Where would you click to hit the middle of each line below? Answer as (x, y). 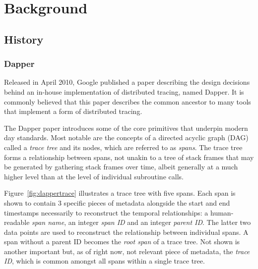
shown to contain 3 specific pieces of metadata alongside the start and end (117, 202)
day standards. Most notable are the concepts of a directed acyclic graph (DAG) (126, 137)
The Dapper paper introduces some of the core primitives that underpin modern (126, 128)
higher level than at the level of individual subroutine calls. (94, 176)
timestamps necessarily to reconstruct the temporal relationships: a (106, 212)
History (24, 39)
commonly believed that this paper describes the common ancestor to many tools (128, 101)
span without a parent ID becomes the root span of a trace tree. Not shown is (122, 242)
